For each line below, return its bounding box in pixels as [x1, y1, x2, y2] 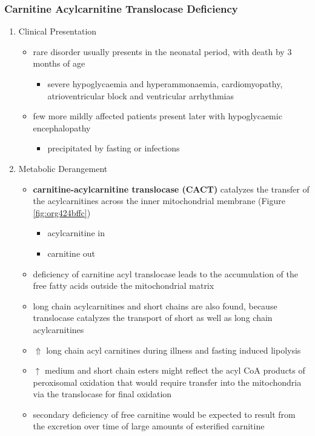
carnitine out [47, 246, 96, 259]
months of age [33, 57, 85, 70]
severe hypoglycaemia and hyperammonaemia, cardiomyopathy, [47, 78, 283, 90]
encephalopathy [33, 121, 91, 134]
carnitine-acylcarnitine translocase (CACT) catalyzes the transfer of [33, 182, 310, 195]
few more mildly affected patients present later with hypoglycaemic [33, 110, 282, 122]
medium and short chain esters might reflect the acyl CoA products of [44, 364, 305, 377]
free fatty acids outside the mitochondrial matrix [33, 279, 214, 292]
